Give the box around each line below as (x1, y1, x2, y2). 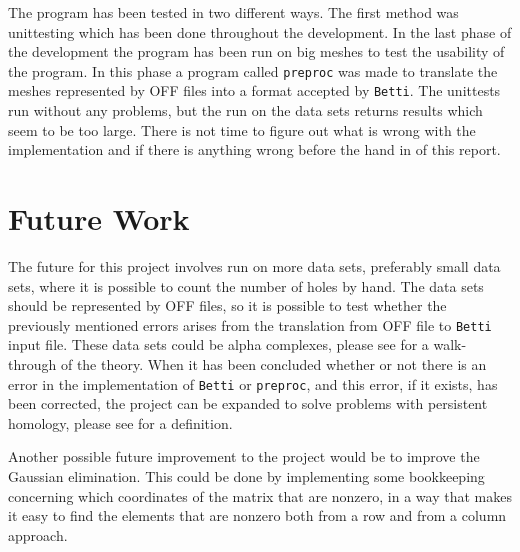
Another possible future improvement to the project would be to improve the (8, 446, 480, 467)
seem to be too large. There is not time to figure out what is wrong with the (8, 119, 476, 140)
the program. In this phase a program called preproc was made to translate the (8, 60, 498, 81)
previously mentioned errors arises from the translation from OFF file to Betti (8, 314, 492, 335)
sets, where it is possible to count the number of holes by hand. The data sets (8, 275, 484, 296)
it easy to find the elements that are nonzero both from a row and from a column (8, 505, 507, 526)
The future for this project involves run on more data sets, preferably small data (8, 256, 501, 276)
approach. (8, 524, 68, 545)
